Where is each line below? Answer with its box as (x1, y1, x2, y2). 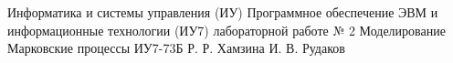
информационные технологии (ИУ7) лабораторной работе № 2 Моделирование (7, 20, 446, 39)
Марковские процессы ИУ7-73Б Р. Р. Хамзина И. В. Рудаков (7, 38, 345, 58)
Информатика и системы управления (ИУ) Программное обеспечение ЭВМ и (7, 3, 438, 21)
